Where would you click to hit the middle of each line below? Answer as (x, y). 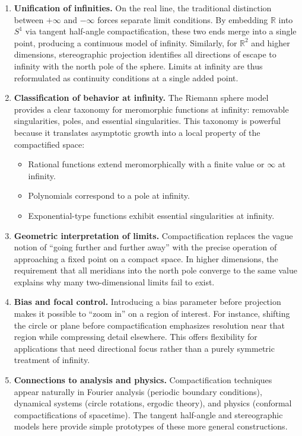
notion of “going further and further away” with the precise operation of (145, 247)
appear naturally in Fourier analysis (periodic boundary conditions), (138, 391)
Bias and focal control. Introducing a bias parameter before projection (147, 302)
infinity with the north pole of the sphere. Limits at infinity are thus (138, 66)
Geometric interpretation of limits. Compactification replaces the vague (153, 235)
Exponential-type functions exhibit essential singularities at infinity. (151, 215)
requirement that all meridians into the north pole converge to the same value (155, 270)
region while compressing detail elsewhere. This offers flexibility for (136, 337)
